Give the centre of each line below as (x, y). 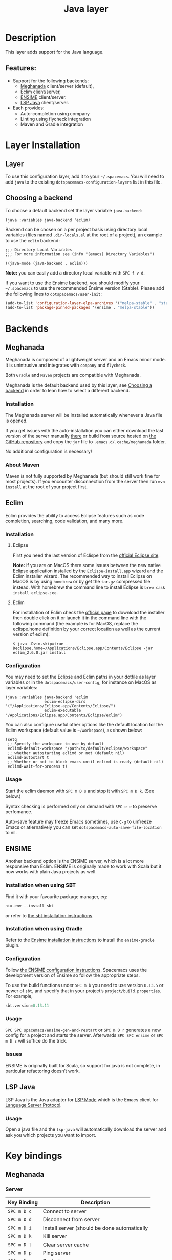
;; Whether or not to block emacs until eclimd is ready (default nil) (85, 762)
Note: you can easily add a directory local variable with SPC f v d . (75, 272)
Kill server (55, 1236)
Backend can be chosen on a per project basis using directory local (77, 229)
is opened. (16, 421)
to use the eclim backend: (33, 240)
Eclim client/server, (41, 92)
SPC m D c (20, 1211)
